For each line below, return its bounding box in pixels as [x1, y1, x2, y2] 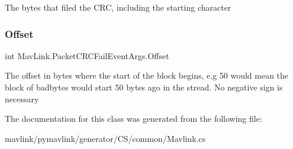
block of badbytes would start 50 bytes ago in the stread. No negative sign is [5, 81, 283, 93]
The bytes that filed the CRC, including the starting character [5, 1, 231, 13]
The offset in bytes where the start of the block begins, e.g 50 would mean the [5, 69, 289, 82]
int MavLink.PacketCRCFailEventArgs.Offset [5, 49, 169, 61]
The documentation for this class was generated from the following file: [5, 112, 262, 125]
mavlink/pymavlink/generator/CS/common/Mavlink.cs [5, 132, 206, 144]
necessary [5, 92, 39, 105]
